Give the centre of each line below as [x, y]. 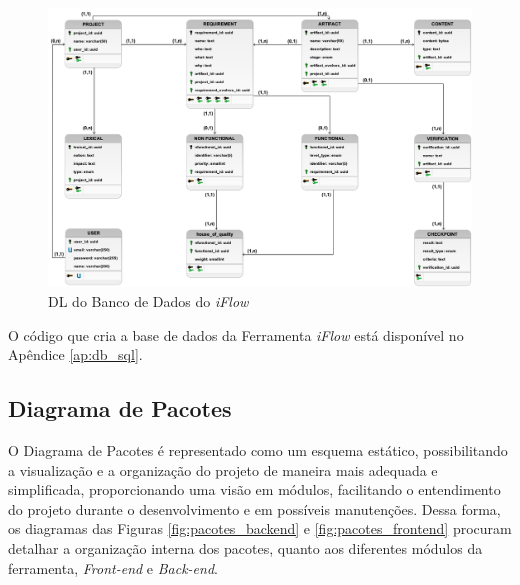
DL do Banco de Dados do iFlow [148, 301]
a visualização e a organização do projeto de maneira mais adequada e [223, 469]
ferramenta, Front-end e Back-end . [113, 567]
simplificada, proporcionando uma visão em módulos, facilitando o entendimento [254, 489]
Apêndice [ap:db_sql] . [75, 354]
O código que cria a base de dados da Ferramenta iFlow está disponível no [236, 334]
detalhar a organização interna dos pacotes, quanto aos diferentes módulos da [245, 548]
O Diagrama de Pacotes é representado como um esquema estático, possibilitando [258, 450]
